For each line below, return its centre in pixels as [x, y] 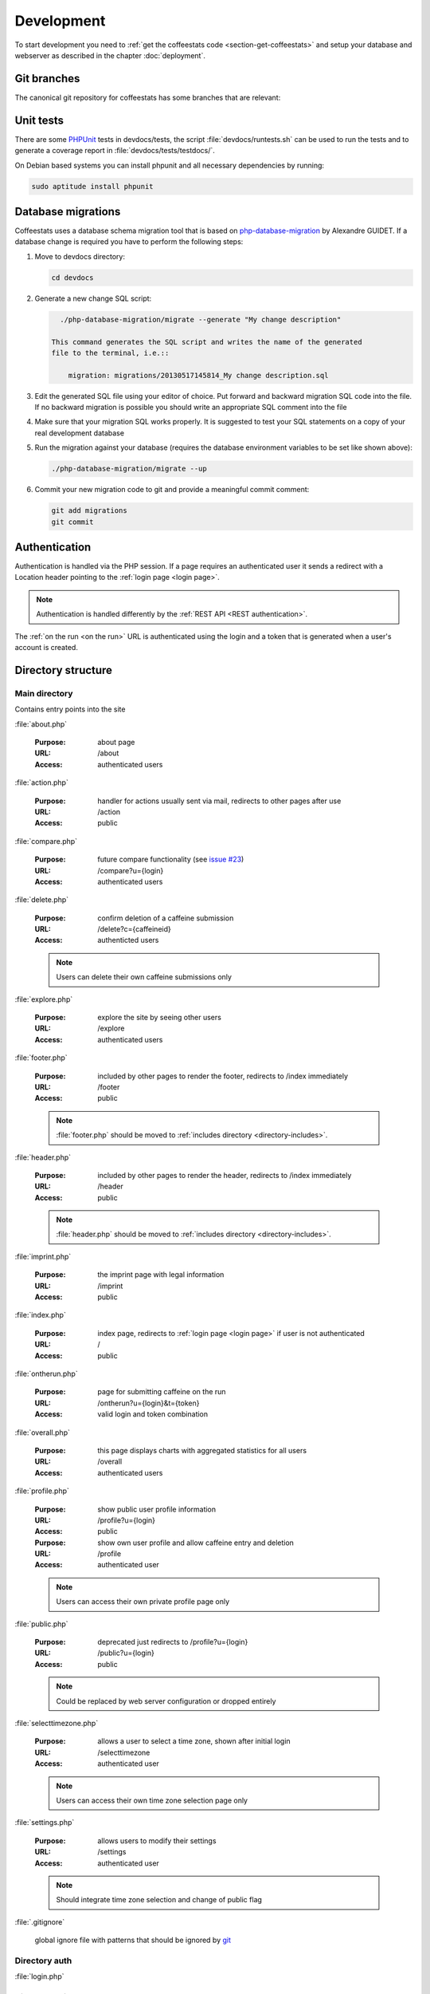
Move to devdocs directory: [80, 256]
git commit [72, 522]
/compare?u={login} [131, 870]
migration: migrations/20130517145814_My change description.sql [198, 375]
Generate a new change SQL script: [93, 298]
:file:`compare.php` [46, 841]
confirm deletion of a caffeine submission [166, 918]
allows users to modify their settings [157, 1840]
